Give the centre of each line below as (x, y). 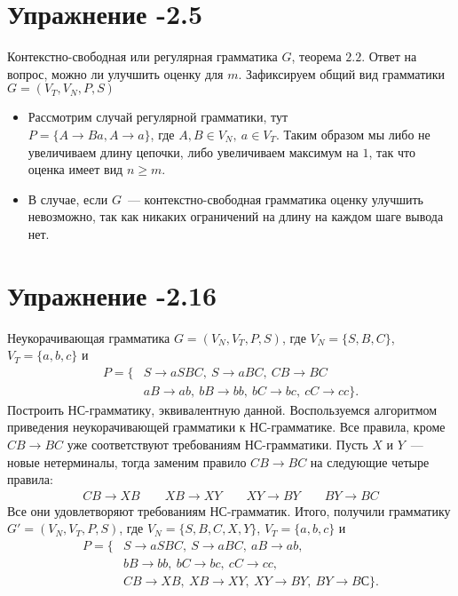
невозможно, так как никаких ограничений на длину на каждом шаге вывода (236, 216)
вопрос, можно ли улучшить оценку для (115, 73)
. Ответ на (389, 56)
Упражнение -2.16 (112, 294)
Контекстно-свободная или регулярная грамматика (142, 56)
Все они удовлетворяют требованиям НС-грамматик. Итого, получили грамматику (229, 510)
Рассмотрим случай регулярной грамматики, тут (158, 117)
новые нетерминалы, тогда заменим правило (127, 461)
